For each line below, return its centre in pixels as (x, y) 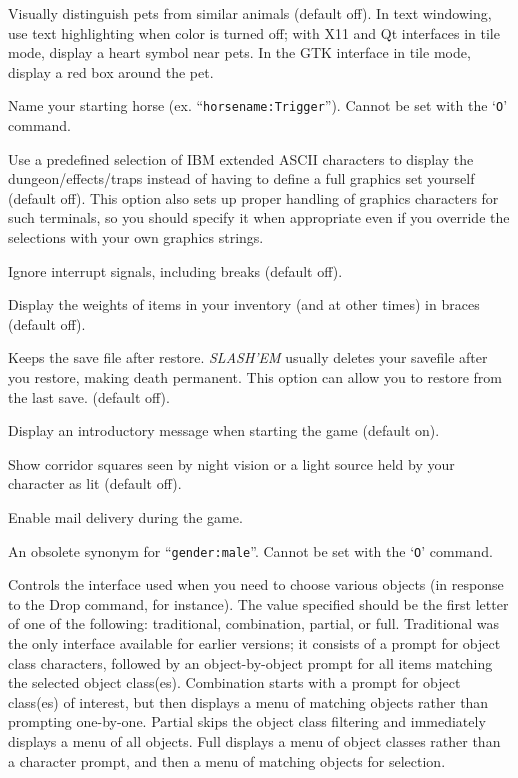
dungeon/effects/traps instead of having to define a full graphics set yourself (241, 178)
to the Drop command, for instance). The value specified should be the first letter (258, 603)
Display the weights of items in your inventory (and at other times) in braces (244, 304)
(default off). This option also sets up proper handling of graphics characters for (253, 197)
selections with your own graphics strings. (136, 237)
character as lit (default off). (95, 483)
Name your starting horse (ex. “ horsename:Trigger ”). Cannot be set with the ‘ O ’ (258, 105)
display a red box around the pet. (111, 71)
